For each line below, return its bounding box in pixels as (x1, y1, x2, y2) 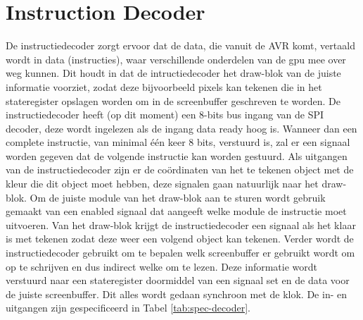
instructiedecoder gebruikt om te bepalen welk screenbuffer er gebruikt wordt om (6, 245, 355, 260)
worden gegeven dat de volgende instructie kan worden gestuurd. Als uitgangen (6, 148, 348, 163)
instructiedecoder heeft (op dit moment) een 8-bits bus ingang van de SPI (6, 107, 324, 122)
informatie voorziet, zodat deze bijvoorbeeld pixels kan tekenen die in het (6, 79, 322, 94)
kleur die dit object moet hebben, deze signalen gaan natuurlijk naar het (6, 176, 319, 191)
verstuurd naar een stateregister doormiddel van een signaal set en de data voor (6, 273, 350, 288)
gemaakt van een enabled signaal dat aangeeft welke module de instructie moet (6, 204, 347, 219)
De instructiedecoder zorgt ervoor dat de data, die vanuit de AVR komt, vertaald (6, 38, 355, 53)
